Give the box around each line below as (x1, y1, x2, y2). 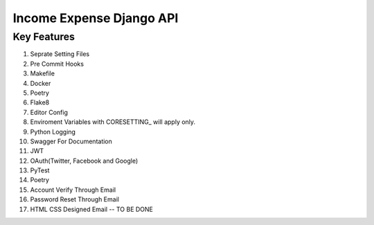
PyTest (30, 166, 50, 174)
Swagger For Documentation (30, 137, 112, 145)
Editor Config (30, 108, 69, 116)
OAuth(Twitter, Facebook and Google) (30, 156, 139, 165)
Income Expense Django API (12, 10, 179, 26)
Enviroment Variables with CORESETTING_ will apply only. (30, 118, 196, 126)
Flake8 (30, 98, 50, 107)
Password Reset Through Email (30, 195, 119, 204)
